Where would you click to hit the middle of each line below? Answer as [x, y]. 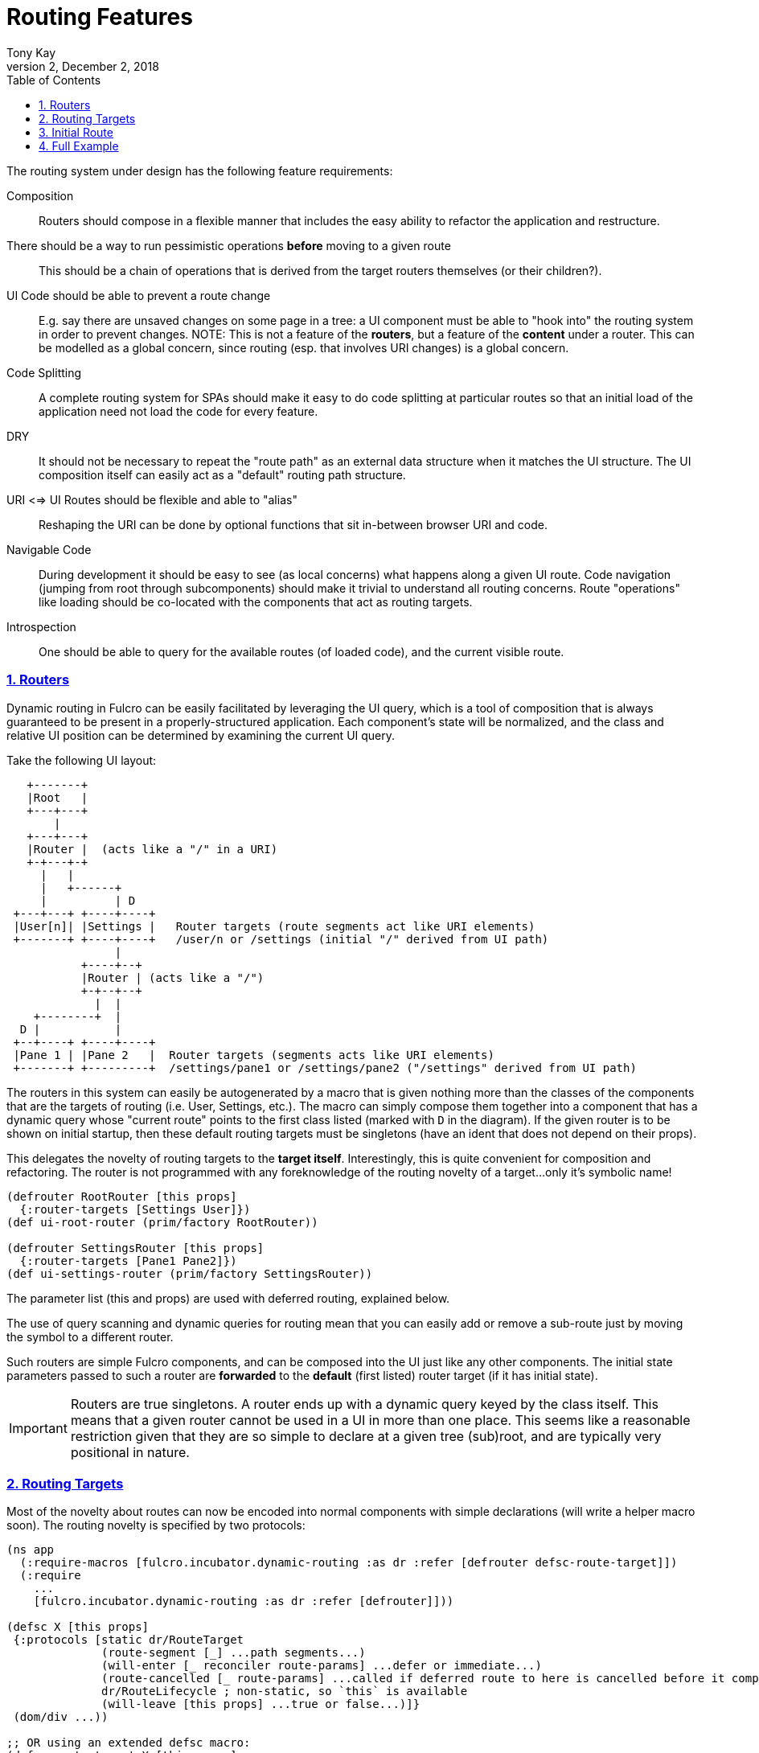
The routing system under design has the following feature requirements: [200, 170]
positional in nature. [130, 1452]
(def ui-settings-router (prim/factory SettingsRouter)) [190, 1273]
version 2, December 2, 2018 [83, 66]
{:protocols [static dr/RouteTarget [129, 1640]
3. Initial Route [76, 132]
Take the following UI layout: [82, 760]
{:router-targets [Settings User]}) [135, 1209]
